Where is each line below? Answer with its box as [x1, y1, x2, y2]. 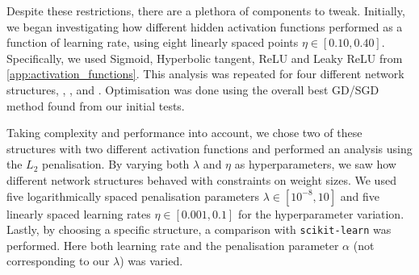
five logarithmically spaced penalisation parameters [6, 187, 260, 204]
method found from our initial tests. [6, 97, 185, 114]
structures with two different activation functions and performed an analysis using [6, 140, 413, 156]
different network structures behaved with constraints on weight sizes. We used [6, 171, 396, 188]
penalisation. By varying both [42, 156, 190, 173]
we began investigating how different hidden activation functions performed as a [6, 18, 403, 35]
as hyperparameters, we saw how [234, 156, 396, 173]
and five [340, 187, 380, 204]
